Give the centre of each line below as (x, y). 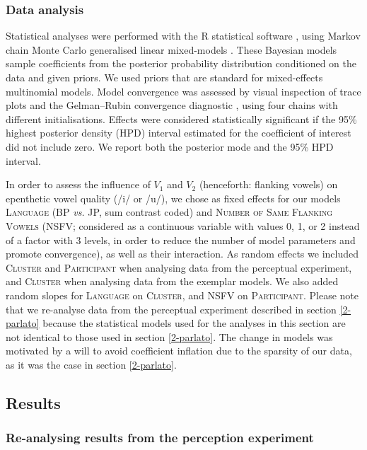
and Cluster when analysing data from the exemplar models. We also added (172, 281)
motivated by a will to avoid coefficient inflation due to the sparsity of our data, (179, 351)
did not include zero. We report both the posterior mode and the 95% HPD (170, 146)
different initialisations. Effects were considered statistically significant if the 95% (181, 119)
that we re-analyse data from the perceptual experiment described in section (171, 309)
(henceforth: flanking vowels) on (268, 184)
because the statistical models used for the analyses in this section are (194, 323)
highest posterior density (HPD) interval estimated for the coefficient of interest (179, 133)
